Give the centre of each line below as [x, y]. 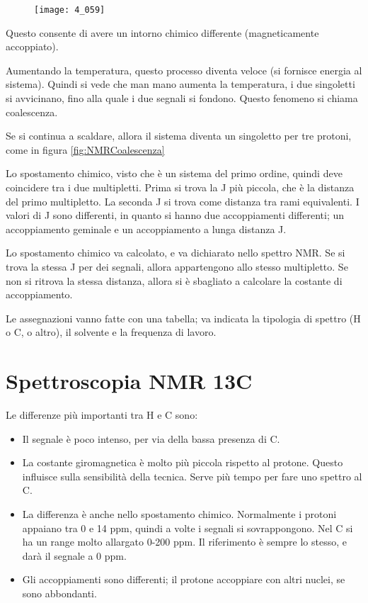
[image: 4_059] [70, 10]
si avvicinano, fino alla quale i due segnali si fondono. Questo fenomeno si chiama [182, 98]
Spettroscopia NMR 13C [129, 381]
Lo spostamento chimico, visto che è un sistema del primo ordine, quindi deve [174, 173]
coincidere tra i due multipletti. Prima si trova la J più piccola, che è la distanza [180, 187]
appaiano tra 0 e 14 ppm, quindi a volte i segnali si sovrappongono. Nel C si [188, 528]
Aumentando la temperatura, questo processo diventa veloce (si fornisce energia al [184, 70]
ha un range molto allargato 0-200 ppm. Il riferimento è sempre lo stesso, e [184, 542]
